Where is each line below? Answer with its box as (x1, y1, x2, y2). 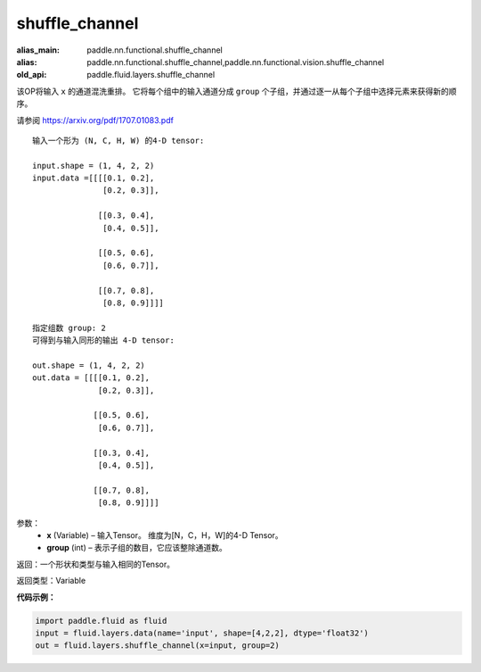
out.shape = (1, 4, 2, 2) (32, 360, 146, 370)
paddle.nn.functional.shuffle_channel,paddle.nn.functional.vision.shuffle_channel (86, 56, 385, 67)
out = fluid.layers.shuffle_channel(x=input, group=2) (35, 641, 280, 651)
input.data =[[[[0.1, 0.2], (32, 173, 155, 183)
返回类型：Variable (16, 576, 86, 586)
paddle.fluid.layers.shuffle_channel (86, 70, 216, 80)
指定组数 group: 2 (32, 322, 106, 333)
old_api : (16, 70, 47, 80)
